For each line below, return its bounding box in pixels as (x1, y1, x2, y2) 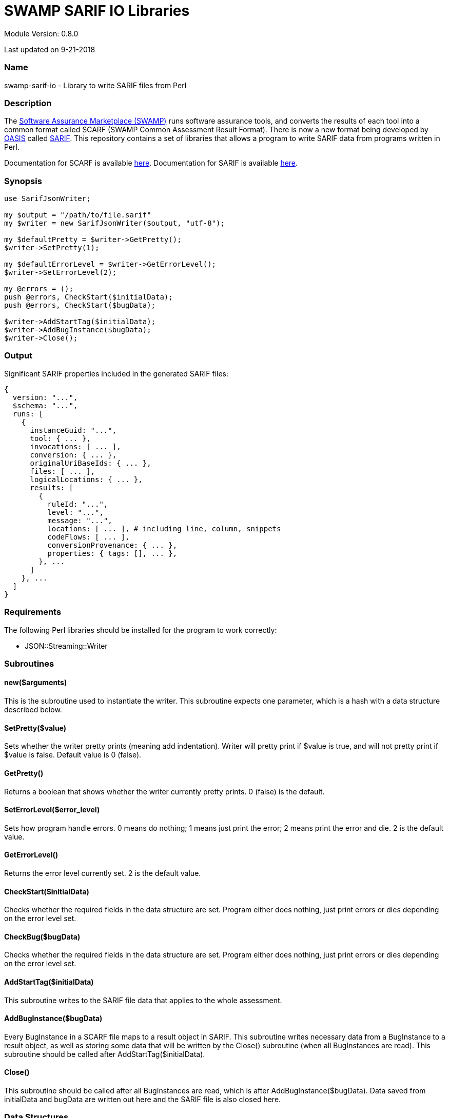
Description (4, 97, 52, 108)
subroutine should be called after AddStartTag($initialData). (4, 1049, 205, 1059)
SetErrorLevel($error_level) (4, 805, 100, 814)
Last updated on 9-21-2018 (4, 45, 95, 54)
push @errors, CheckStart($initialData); (4, 293, 173, 301)
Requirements (4, 607, 62, 617)
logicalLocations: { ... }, (30, 475, 143, 484)
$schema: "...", (12, 401, 78, 410)
